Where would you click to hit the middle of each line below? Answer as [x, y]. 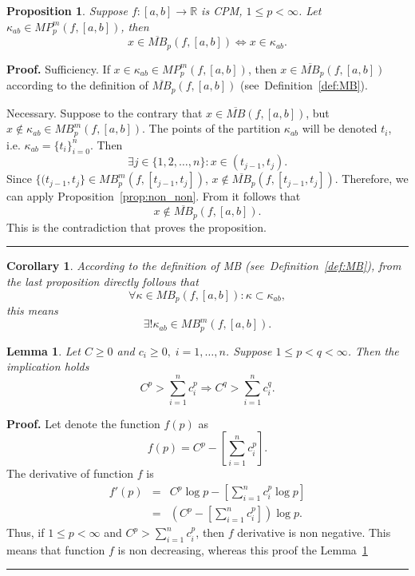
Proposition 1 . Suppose [67, 10]
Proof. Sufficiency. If [58, 68]
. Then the [373, 350]
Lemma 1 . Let [43, 350]
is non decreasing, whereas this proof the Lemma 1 [243, 549]
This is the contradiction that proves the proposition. [136, 226]
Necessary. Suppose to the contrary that [105, 112]
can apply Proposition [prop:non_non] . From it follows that [154, 196]
